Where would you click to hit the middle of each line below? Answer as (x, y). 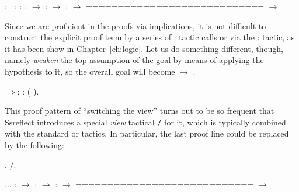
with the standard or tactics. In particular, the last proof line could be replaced (147, 133)
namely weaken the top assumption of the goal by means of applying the (134, 60)
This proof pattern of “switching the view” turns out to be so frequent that (140, 111)
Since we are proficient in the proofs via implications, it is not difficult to (135, 25)
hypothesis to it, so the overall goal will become (90, 71)
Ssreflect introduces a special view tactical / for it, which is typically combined (145, 122)
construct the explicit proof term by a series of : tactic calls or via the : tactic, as (150, 37)
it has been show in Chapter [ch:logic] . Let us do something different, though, (144, 48)
